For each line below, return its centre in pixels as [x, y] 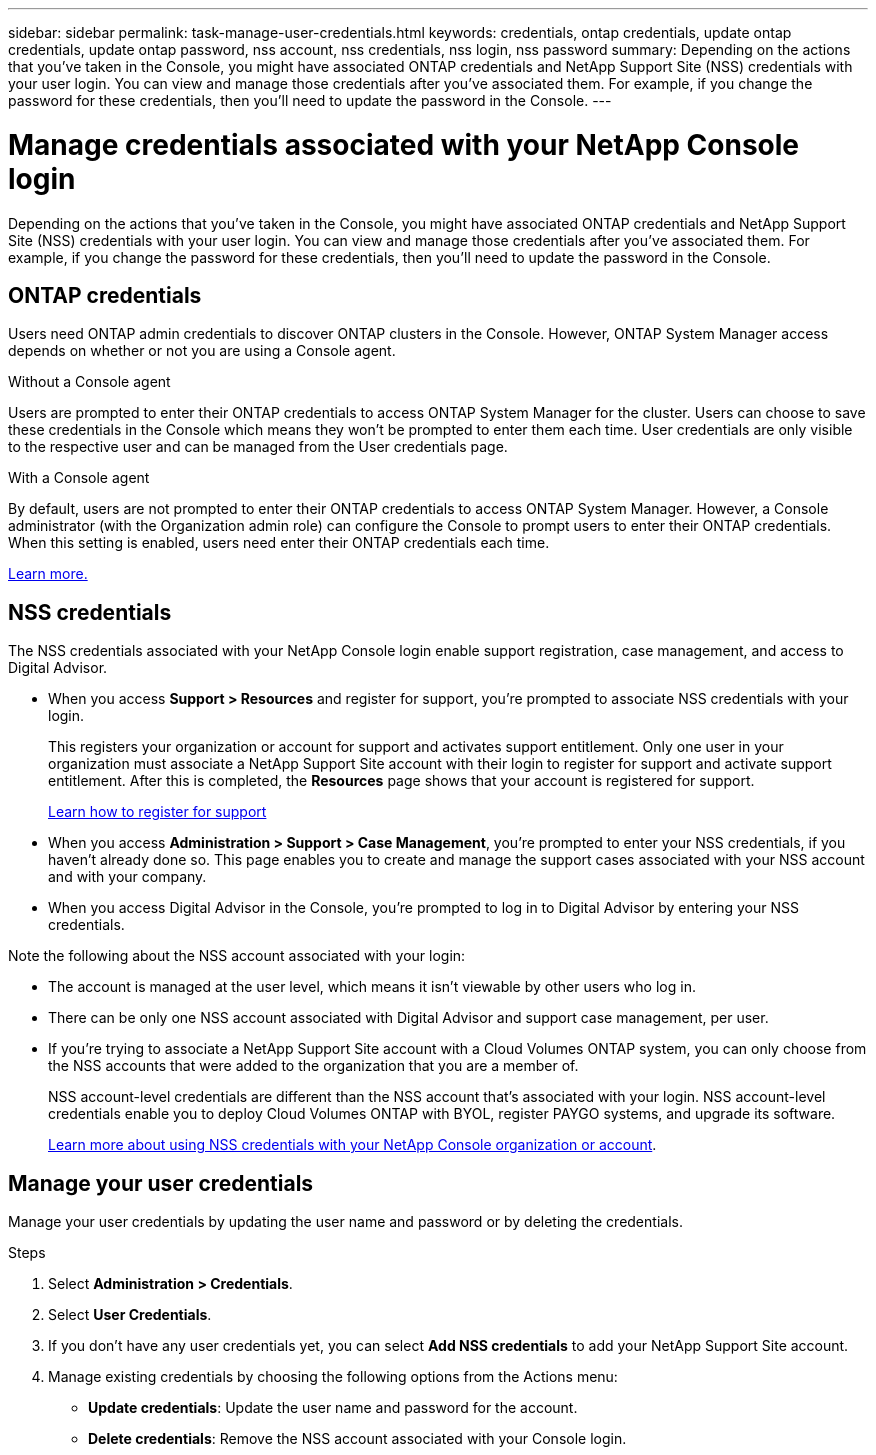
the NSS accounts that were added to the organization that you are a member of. [313, 1066]
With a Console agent [79, 478]
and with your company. [127, 877]
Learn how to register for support [157, 812]
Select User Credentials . [130, 1315]
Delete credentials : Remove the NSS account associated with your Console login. [357, 1439]
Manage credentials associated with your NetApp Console [404, 144]
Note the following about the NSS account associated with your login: [237, 956]
